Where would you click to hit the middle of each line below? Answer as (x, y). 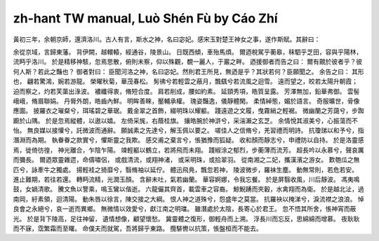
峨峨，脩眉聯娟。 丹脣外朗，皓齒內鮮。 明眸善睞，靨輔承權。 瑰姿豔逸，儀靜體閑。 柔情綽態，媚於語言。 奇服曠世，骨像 (186, 101)
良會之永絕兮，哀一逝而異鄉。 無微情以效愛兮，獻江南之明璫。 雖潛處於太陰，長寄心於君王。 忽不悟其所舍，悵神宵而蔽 (185, 209)
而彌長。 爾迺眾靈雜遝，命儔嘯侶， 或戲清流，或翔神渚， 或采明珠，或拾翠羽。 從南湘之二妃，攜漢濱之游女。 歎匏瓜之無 (186, 160)
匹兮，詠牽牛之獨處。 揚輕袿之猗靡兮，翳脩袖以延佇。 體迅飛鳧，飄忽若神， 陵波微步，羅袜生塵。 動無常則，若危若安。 (185, 170)
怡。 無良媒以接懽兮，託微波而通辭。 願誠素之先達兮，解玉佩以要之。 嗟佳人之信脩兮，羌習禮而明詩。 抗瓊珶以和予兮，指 (188, 130)
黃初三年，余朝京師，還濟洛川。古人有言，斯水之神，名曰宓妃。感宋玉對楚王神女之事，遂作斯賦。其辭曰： (167, 39)
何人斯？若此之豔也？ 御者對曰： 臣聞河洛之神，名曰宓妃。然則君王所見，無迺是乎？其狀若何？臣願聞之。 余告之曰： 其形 (188, 71)
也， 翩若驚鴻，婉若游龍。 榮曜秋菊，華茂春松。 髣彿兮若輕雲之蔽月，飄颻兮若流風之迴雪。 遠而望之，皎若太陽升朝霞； (185, 81)
